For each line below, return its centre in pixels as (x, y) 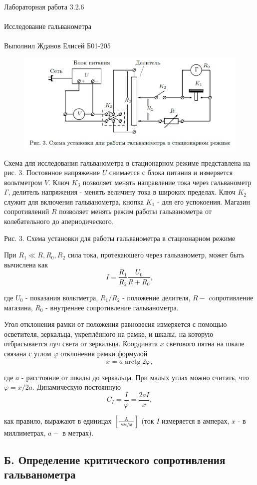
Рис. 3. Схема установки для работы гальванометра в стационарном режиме (120, 238)
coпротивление (231, 297)
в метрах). (78, 432)
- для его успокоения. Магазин (203, 201)
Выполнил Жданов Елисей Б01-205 (57, 46)
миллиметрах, (25, 432)
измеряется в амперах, (196, 420)
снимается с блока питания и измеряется (171, 172)
